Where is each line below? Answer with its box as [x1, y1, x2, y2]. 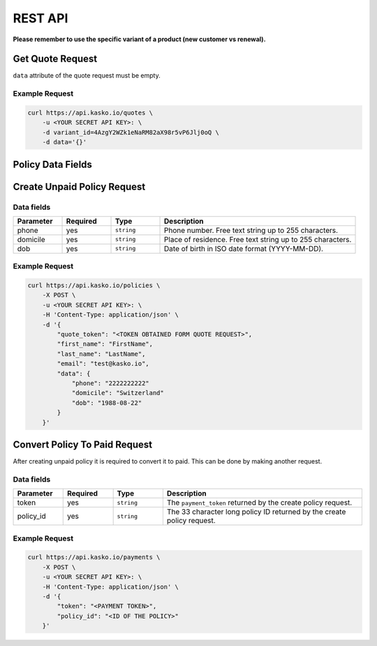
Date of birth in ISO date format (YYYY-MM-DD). [164, 243, 324, 253]
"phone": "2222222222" [71, 380, 149, 387]
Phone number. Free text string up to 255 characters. [164, 225, 339, 235]
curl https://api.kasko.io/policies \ [27, 282, 161, 289]
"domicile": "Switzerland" [71, 389, 164, 397]
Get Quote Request [13, 53, 98, 65]
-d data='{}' [42, 138, 87, 146]
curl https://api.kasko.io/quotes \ [27, 109, 154, 117]
